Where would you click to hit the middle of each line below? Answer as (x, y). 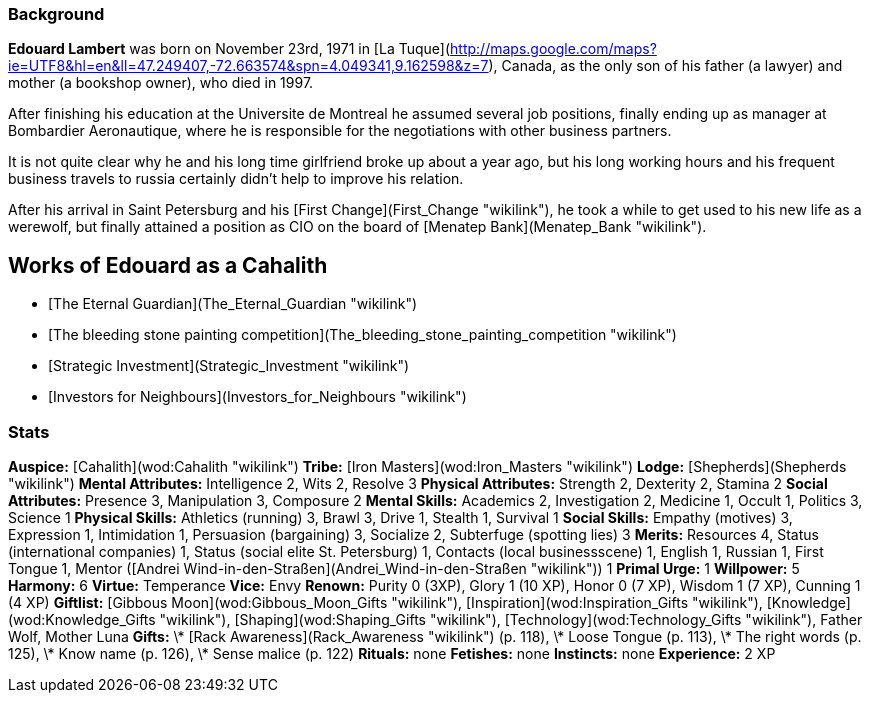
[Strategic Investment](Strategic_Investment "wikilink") (229, 366)
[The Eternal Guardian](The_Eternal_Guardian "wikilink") (233, 304)
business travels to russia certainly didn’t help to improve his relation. (236, 179)
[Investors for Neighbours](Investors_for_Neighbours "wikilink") (257, 397)
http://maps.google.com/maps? (553, 49)
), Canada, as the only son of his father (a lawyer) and (665, 66)
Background (56, 14)
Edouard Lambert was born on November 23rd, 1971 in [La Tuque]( (229, 49)
